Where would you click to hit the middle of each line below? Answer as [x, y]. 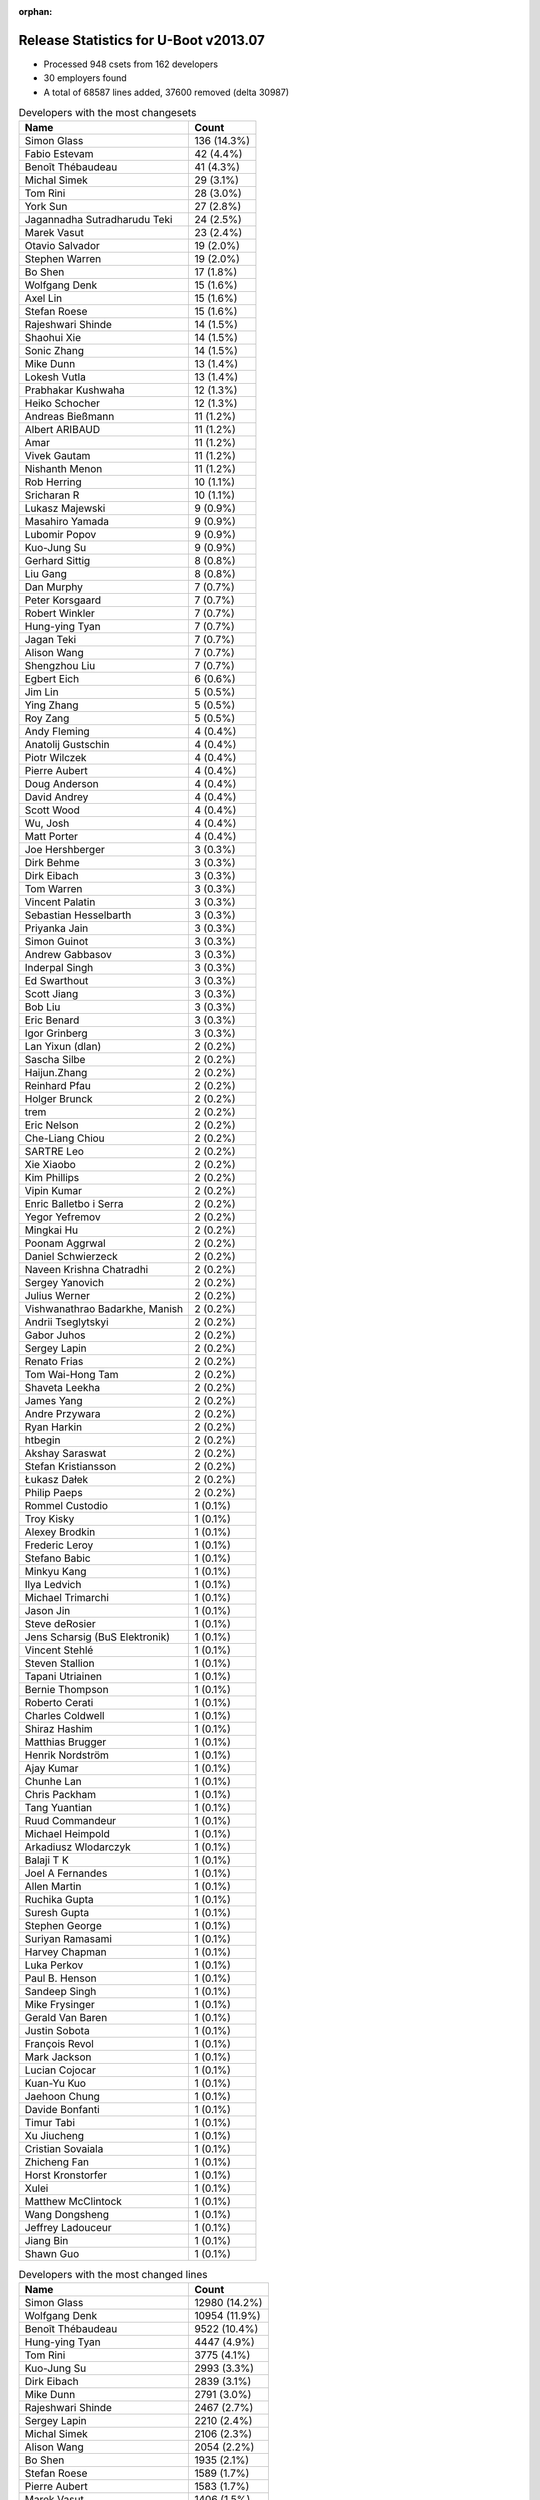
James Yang [54, 1401]
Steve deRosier [60, 1624]
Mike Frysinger [59, 2005]
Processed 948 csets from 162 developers [131, 64]
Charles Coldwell [64, 1716]
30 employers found [85, 78]
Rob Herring [53, 482]
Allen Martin [53, 1887]
